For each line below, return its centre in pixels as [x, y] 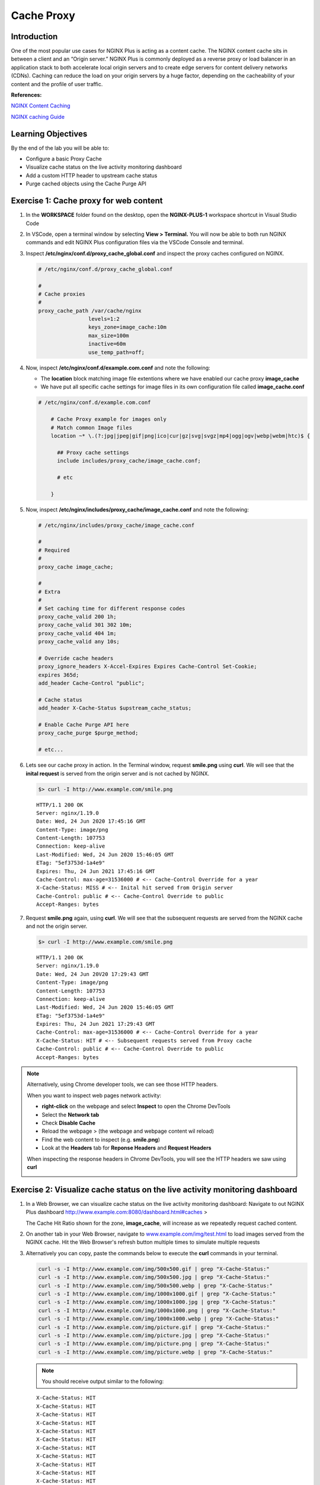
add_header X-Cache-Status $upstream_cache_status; [115, 708]
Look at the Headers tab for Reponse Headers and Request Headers [127, 1148]
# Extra [49, 592]
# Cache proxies [62, 294]
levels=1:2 [104, 319]
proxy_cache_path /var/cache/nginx [90, 311]
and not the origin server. [57, 926]
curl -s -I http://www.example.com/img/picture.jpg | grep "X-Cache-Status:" [154, 1335]
